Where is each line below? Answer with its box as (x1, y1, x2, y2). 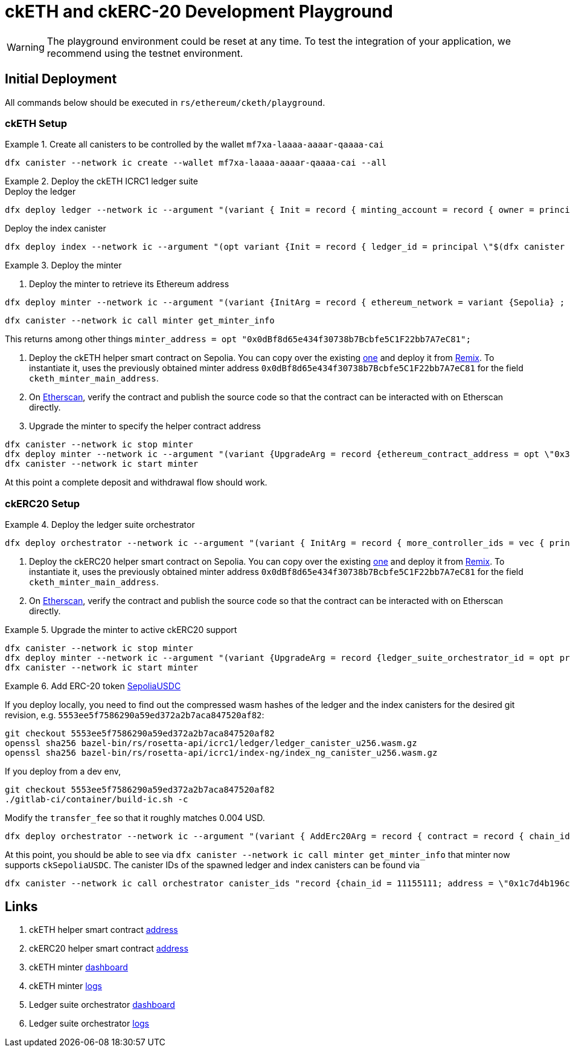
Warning (7, 41, 45, 53)
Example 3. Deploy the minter (5, 260, 122, 271)
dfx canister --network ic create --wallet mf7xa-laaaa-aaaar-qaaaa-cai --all (5, 158, 387, 168)
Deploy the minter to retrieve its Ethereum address (29, 279, 229, 290)
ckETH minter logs (29, 980, 102, 991)
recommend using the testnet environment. (46, 47, 243, 59)
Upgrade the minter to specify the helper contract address (29, 421, 261, 432)
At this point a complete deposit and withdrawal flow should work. (5, 477, 267, 488)
